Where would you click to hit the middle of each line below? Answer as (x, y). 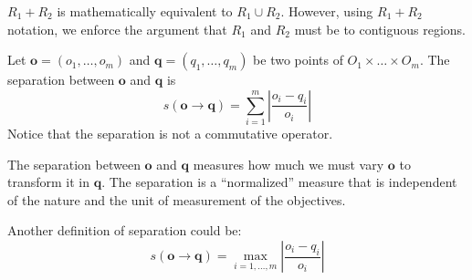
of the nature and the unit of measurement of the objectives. (177, 199)
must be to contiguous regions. (380, 29)
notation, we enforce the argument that (117, 29)
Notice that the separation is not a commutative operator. (170, 134)
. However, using (327, 11)
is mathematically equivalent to (145, 11)
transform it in (49, 182)
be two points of (298, 60)
